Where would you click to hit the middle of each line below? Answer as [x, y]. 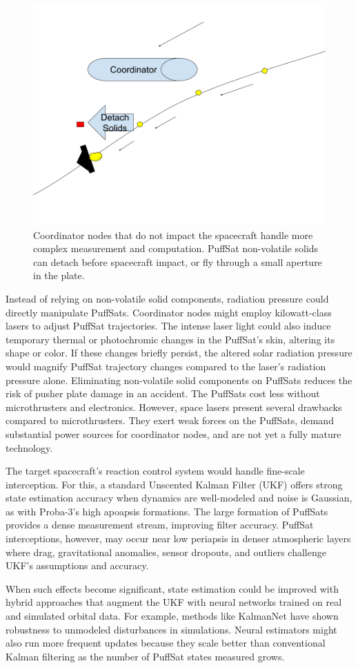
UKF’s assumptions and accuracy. [77, 565]
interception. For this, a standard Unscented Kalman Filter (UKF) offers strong [174, 484]
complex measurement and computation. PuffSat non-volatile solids [176, 248]
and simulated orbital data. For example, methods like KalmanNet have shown [172, 616]
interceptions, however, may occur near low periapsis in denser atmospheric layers [178, 538]
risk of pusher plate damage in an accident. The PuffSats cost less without [163, 393]
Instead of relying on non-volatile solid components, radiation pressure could [167, 298]
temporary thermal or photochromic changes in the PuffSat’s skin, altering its [170, 339]
